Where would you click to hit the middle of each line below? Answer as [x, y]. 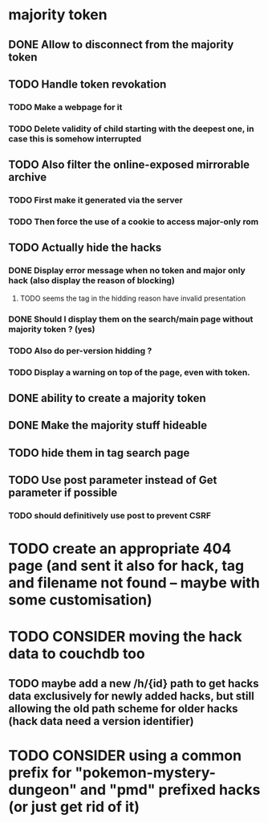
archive [28, 177]
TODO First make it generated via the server [95, 200]
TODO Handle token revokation [87, 84]
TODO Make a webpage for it [65, 107]
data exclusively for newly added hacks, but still [131, 696]
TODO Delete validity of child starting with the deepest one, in [131, 129]
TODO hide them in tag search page [99, 453]
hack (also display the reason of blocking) [91, 280]
